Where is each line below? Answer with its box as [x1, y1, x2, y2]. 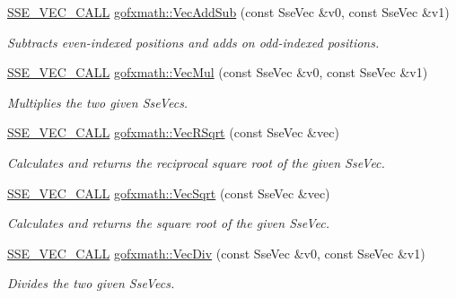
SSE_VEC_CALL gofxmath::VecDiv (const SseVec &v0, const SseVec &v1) [7, 243, 425, 262]
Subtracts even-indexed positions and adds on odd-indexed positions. [7, 32, 380, 51]
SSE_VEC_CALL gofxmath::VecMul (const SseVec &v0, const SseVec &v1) [7, 63, 428, 82]
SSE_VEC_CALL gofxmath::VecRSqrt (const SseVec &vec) [7, 123, 339, 142]
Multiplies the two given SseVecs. [7, 92, 189, 111]
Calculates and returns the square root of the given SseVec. [7, 214, 329, 232]
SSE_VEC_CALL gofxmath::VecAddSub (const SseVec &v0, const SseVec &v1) [7, 3, 450, 21]
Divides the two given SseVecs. [7, 274, 175, 293]
